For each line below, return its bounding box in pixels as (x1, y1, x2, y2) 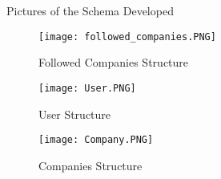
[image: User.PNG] (38, 82, 136, 94)
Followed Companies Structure (38, 54, 189, 71)
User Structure (38, 105, 111, 122)
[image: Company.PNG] (38, 134, 154, 146)
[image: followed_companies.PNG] (38, 31, 216, 43)
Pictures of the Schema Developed (6, 2, 174, 18)
